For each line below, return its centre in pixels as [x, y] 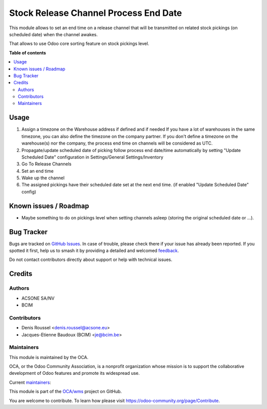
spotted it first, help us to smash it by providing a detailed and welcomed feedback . [94, 251]
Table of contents [28, 52]
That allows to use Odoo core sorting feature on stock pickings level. [79, 44]
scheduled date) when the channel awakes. [54, 34]
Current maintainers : [30, 382]
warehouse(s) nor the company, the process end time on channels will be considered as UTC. [117, 143]
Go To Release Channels [46, 164]
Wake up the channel [43, 178]
